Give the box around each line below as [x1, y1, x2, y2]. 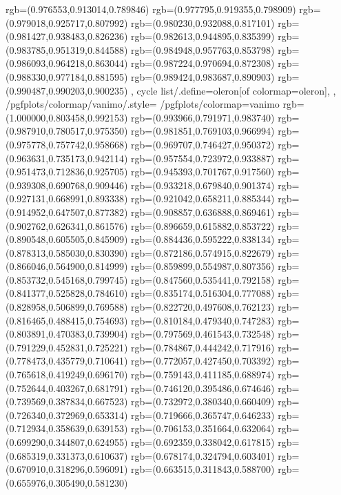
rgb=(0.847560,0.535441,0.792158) [131, 272, 275, 287]
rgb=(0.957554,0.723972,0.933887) [131, 151, 275, 165]
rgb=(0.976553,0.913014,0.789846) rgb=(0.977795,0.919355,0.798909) [6, 2, 296, 16]
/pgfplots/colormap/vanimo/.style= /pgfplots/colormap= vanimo [6, 97, 280, 111]
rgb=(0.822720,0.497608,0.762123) [131, 300, 275, 314]
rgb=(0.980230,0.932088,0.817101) [131, 15, 275, 30]
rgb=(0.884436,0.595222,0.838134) [131, 232, 275, 246]
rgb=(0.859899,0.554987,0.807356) [131, 259, 275, 273]
